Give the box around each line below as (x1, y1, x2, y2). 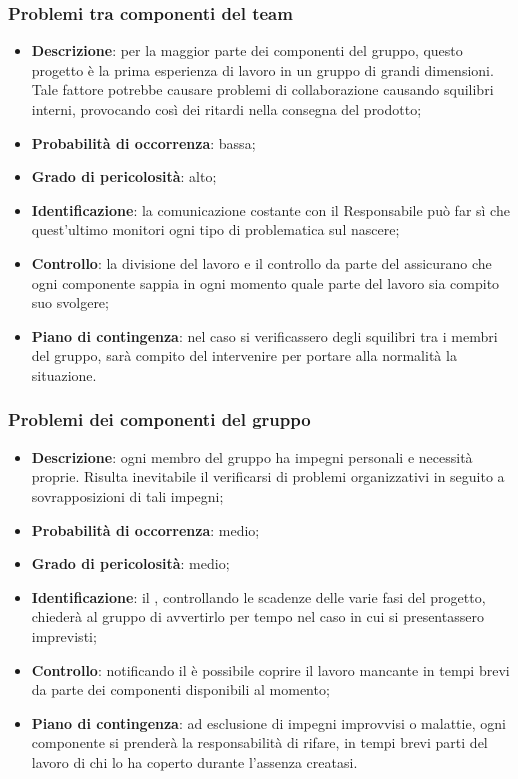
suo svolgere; (31, 292, 109, 313)
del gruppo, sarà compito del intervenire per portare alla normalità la (31, 345, 457, 366)
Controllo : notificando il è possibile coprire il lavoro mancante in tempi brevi (31, 659, 510, 680)
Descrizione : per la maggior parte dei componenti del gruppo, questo (31, 40, 463, 61)
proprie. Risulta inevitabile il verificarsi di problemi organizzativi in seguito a (31, 466, 505, 487)
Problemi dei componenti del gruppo (8, 407, 311, 432)
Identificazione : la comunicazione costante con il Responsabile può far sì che (31, 199, 510, 220)
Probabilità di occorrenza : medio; (31, 519, 260, 540)
